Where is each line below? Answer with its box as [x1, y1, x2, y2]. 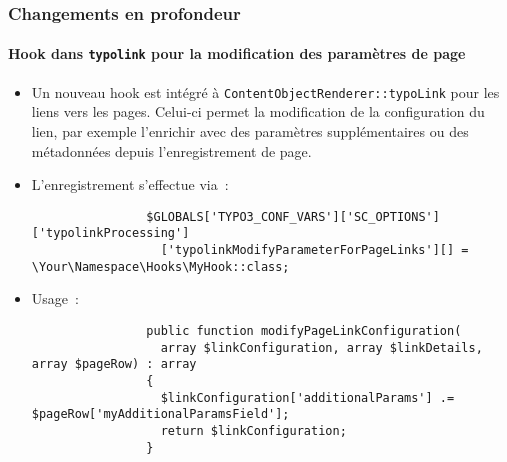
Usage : [31, 288, 79, 309]
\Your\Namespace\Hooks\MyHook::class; [31, 259, 290, 274]
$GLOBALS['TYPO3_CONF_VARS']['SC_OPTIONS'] [146, 209, 440, 224]
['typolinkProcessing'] [31, 226, 190, 241]
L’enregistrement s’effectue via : [31, 174, 229, 195]
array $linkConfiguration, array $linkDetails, [160, 340, 483, 355]
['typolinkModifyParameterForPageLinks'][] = [160, 243, 469, 258]
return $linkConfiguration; [160, 423, 347, 438]
